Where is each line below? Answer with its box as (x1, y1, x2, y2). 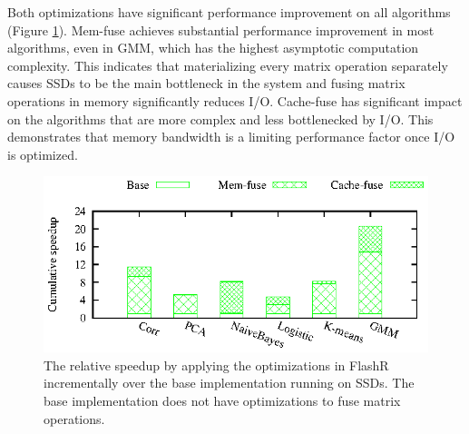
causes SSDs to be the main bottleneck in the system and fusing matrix (7, 74, 405, 93)
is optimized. (7, 144, 78, 163)
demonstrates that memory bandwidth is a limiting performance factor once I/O (7, 127, 455, 146)
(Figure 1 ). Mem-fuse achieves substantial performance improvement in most (7, 20, 435, 39)
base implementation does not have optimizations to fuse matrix (44, 390, 401, 409)
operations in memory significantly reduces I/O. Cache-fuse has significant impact (7, 91, 463, 110)
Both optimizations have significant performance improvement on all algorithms (7, 3, 451, 21)
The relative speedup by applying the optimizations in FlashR (44, 355, 389, 374)
